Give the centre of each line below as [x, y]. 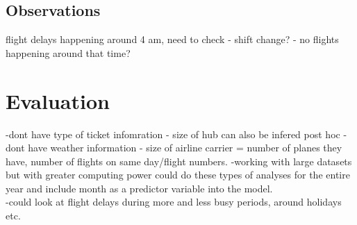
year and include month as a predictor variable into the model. [139, 188]
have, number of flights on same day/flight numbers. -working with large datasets [179, 161]
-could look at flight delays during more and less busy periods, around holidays [174, 202]
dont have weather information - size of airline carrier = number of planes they [174, 148]
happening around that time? [68, 52]
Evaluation [58, 100]
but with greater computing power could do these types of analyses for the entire [178, 175]
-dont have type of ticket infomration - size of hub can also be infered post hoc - [176, 134]
